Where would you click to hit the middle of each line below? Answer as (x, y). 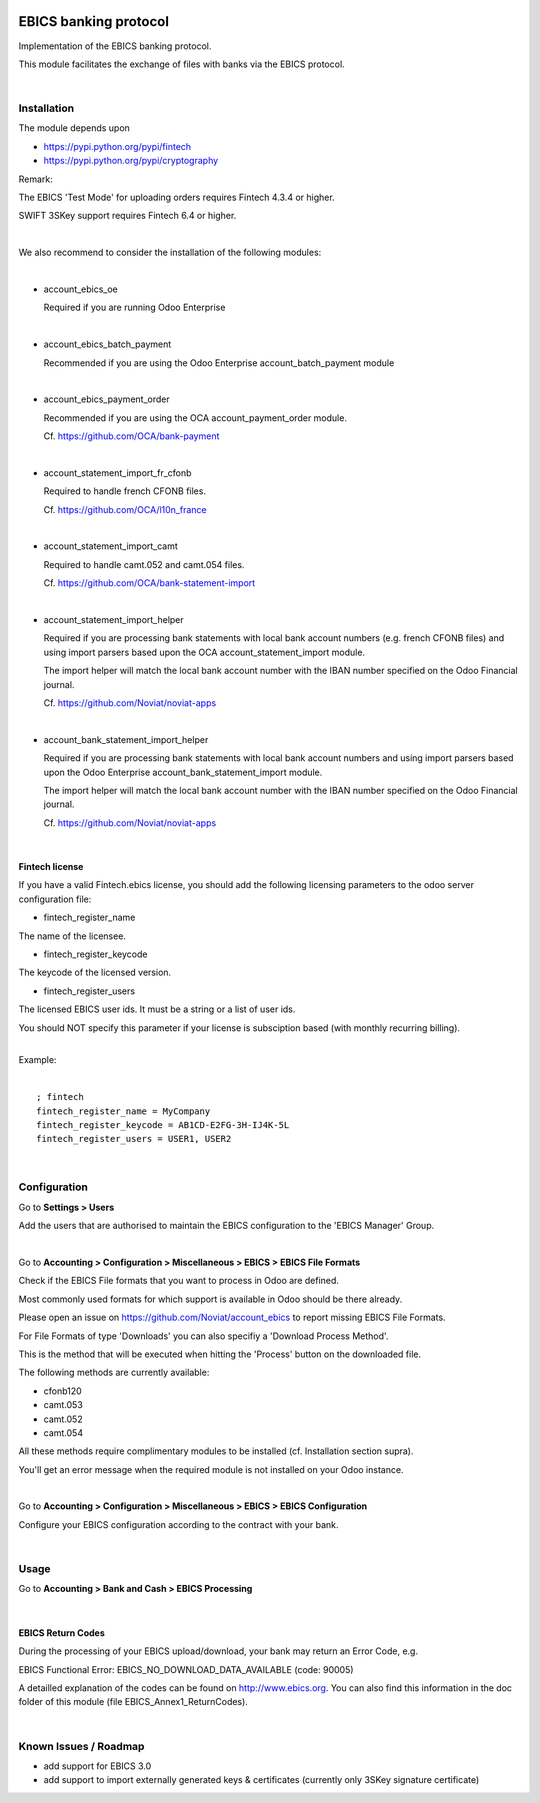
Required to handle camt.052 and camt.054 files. (144, 564)
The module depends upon (74, 128)
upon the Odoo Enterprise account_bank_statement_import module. (183, 772)
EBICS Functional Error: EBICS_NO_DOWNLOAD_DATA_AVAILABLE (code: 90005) (186, 1669)
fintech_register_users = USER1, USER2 (134, 1139)
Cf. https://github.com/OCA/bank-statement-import (149, 583)
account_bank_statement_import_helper (126, 739)
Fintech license (51, 867)
